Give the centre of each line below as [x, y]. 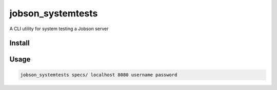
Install [20, 43]
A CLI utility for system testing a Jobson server [59, 29]
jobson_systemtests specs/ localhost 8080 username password [99, 75]
